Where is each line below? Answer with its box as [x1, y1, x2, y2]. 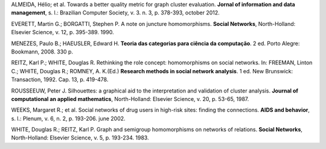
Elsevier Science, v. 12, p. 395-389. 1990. [11, 29, 114, 36]
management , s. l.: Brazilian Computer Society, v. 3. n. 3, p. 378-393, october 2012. [11, 9, 220, 16]
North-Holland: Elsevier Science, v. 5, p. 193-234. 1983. [11, 134, 149, 141]
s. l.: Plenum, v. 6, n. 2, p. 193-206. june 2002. [11, 115, 126, 122]
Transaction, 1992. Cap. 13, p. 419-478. [11, 76, 109, 84]
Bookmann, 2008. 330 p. [11, 48, 74, 55]
